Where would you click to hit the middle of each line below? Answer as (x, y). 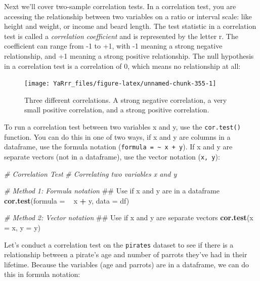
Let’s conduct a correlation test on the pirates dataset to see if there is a (119, 244)
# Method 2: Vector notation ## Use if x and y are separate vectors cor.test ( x (129, 217)
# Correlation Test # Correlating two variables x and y (91, 173)
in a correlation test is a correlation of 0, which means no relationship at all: (122, 66)
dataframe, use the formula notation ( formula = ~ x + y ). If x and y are (118, 147)
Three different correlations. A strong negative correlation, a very (126, 99)
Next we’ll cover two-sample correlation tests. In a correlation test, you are (120, 6)
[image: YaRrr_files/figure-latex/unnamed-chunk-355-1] (120, 84)
